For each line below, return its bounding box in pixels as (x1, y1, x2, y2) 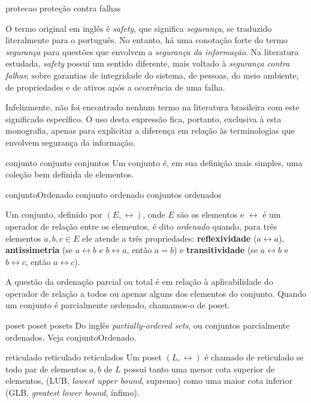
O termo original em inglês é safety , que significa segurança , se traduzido (5, 22, 272, 34)
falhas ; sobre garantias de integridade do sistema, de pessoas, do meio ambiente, (5, 68, 299, 81)
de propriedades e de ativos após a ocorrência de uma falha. (5, 80, 225, 93)
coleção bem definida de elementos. (5, 168, 134, 181)
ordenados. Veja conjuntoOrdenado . (5, 330, 137, 343)
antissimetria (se (5, 243, 73, 256)
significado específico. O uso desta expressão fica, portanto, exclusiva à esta (5, 112, 282, 125)
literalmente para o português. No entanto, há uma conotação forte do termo (5, 34, 288, 46)
